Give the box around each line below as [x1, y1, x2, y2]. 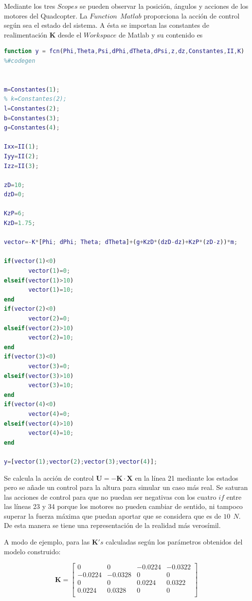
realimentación [4, 29, 48, 39]
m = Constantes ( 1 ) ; [4, 86, 60, 93]
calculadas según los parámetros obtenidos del [106, 537, 243, 547]
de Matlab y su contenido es [118, 29, 203, 39]
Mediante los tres [4, 1, 55, 11]
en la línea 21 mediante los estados [135, 472, 238, 483]
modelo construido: [4, 546, 61, 556]
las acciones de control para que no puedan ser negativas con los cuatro [4, 491, 216, 502]
